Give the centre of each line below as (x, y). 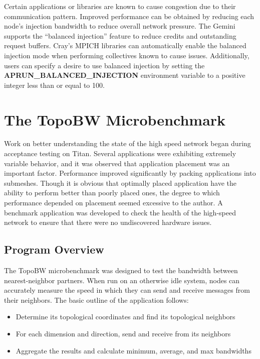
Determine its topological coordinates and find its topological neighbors (125, 317)
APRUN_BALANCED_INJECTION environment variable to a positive (125, 75)
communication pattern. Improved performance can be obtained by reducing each (129, 16)
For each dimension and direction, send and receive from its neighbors (123, 333)
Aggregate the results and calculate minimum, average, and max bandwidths (134, 350)
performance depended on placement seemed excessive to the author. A (113, 203)
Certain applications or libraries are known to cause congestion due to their (120, 6)
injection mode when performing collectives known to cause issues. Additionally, (127, 55)
